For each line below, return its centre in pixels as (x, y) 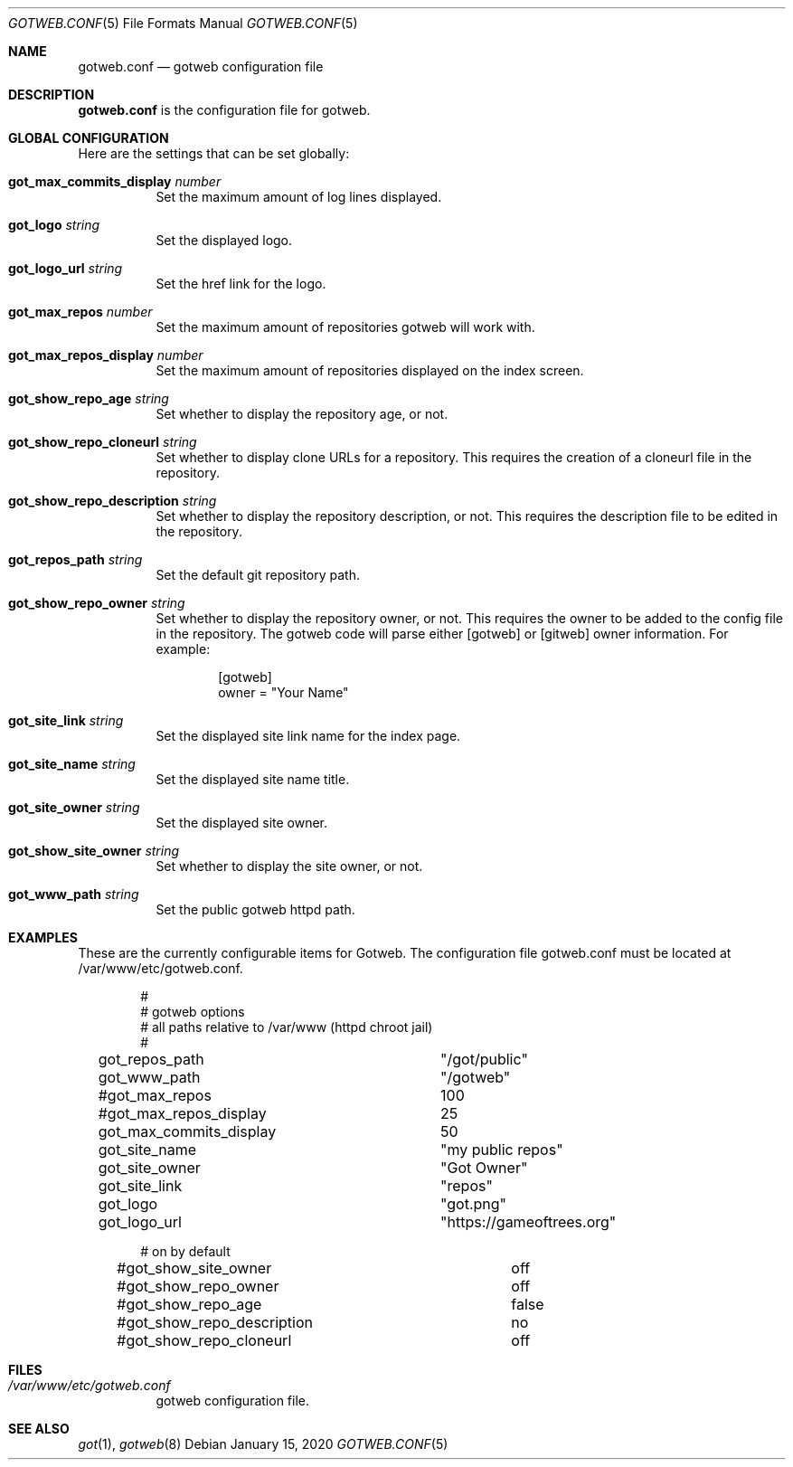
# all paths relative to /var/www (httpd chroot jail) (287, 1027)
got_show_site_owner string (94, 851)
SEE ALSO (39, 1429)
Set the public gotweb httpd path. (255, 909)
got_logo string (54, 225)
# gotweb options (193, 1012)
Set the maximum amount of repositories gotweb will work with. (345, 327)
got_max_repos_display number (106, 355)
